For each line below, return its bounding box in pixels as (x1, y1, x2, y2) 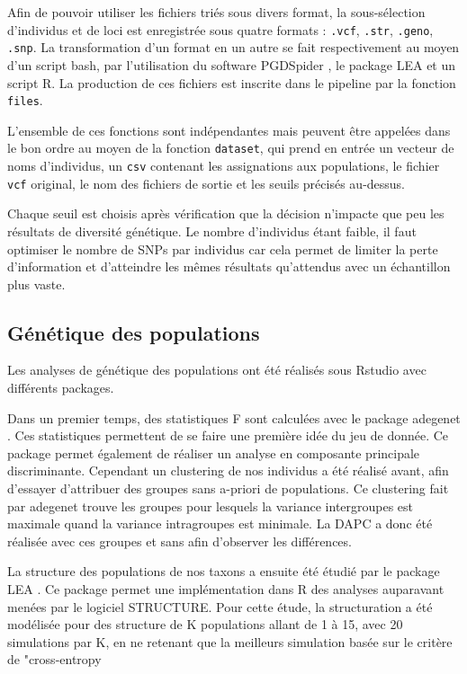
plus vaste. (7, 274, 66, 293)
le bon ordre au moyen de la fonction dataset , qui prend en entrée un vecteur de (7, 138, 454, 157)
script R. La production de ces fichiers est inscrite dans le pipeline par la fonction (7, 73, 456, 92)
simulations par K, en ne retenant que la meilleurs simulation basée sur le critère (7, 632, 453, 651)
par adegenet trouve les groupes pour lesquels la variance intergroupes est (7, 496, 414, 515)
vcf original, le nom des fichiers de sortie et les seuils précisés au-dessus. (7, 173, 406, 192)
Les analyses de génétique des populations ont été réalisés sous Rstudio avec (7, 360, 427, 379)
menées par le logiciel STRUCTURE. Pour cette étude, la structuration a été (7, 597, 433, 616)
